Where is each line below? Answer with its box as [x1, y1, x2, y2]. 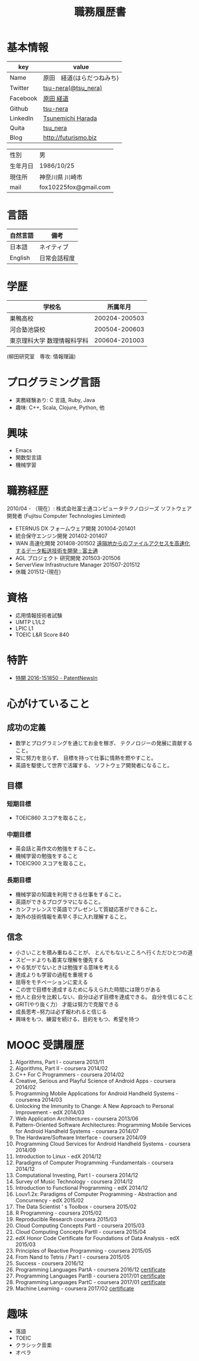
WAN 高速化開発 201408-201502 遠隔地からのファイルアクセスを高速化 [15, 539, 190, 546]
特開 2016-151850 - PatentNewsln [15, 674, 98, 681]
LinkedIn [9, 114, 34, 122]
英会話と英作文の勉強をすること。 [15, 845, 99, 852]
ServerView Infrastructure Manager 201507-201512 [15, 561, 140, 568]
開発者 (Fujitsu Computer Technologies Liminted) [7, 512, 126, 519]
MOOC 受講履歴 [7, 1038, 85, 1051]
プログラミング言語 [7, 376, 101, 389]
